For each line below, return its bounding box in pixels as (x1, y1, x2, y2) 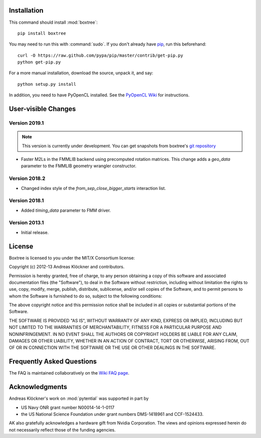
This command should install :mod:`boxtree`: (9, 19, 98, 25)
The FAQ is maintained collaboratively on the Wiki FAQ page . (9, 370, 130, 376)
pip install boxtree (17, 31, 66, 36)
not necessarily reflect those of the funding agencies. (9, 427, 116, 433)
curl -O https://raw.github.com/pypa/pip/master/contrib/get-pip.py (17, 52, 183, 58)
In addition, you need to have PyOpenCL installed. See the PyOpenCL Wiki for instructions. (9, 92, 189, 98)
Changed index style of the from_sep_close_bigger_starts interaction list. (21, 185, 166, 191)
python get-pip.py (17, 60, 61, 65)
